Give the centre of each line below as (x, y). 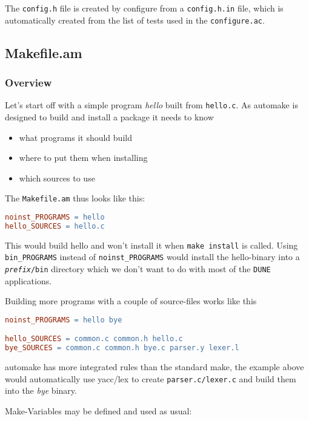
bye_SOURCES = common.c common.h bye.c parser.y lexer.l (122, 348)
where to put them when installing (83, 158)
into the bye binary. (41, 390)
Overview (28, 83)
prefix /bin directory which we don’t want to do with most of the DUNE (138, 269)
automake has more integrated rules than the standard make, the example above (154, 367)
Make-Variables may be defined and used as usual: (98, 411)
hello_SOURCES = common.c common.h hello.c (94, 339)
